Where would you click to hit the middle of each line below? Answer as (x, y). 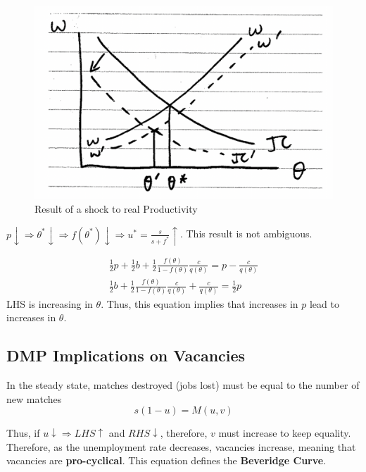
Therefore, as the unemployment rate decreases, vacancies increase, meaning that (181, 446)
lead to (324, 303)
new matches (34, 398)
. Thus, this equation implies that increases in (200, 303)
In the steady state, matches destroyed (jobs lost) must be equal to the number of (183, 384)
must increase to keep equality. (285, 433)
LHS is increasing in (50, 303)
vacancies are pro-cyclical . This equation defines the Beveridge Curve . (166, 460)
